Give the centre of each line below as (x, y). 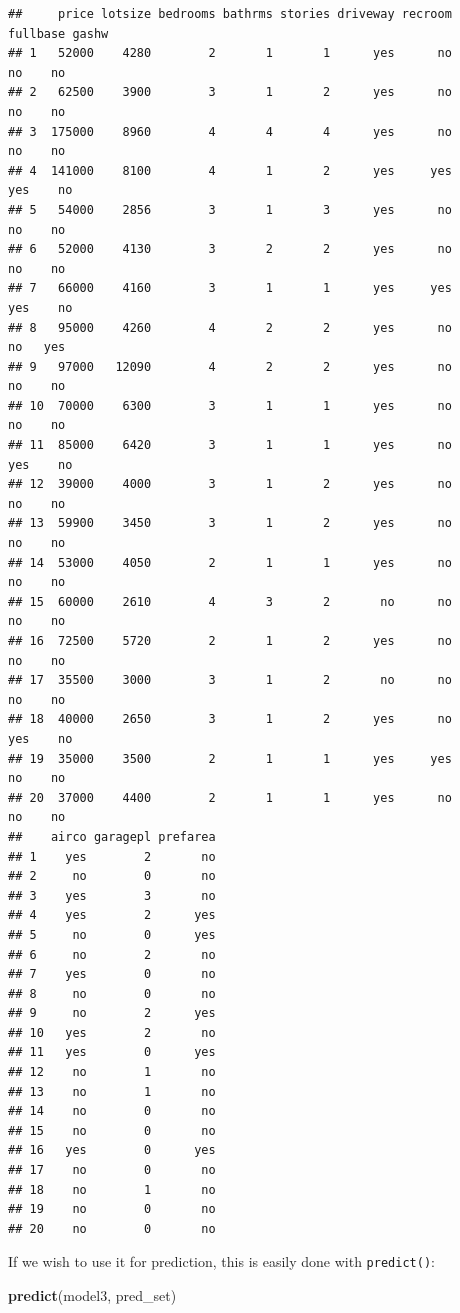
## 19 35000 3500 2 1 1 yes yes (230, 758)
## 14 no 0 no (112, 1111)
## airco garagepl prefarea (112, 836)
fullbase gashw (58, 33)
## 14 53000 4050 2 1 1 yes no (230, 562)
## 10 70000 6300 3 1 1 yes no (230, 405)
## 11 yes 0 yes (112, 1052)
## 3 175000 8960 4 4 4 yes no (230, 131)
